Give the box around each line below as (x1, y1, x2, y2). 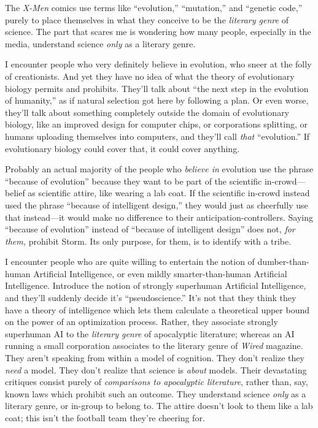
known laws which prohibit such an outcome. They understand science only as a (5, 387, 306, 400)
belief (5, 186, 25, 199)
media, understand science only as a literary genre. (5, 37, 196, 50)
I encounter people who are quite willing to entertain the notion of (5, 255, 255, 268)
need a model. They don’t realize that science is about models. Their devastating (5, 363, 307, 376)
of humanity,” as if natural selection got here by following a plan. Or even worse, (5, 94, 309, 107)
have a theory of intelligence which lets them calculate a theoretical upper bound (5, 303, 310, 316)
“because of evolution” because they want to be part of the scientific (5, 174, 262, 187)
